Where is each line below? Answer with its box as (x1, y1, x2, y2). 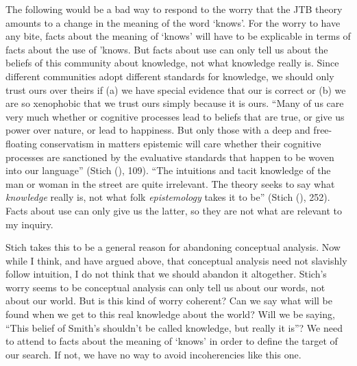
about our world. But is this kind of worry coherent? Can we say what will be (5, 293, 333, 308)
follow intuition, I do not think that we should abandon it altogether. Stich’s (5, 267, 327, 281)
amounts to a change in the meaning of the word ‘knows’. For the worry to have (5, 15, 341, 29)
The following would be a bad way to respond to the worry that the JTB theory (5, 2, 343, 16)
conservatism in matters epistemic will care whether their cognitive (40, 136, 321, 150)
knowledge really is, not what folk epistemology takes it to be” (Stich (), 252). (5, 190, 330, 204)
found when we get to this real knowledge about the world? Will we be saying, (5, 307, 335, 321)
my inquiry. (5, 217, 53, 231)
